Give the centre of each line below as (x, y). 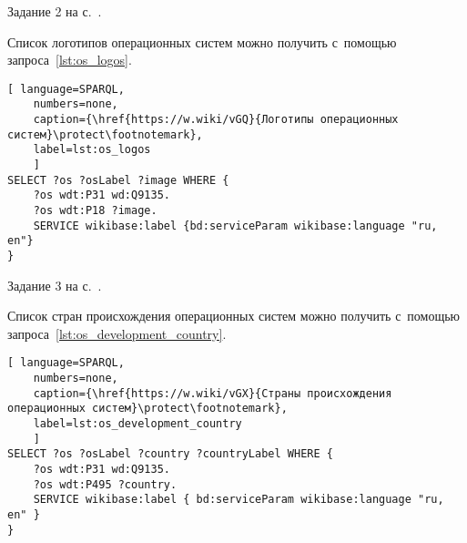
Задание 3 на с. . (55, 285)
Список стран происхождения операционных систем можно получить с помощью (234, 316)
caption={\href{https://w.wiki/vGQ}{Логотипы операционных (216, 120)
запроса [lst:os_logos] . (70, 60)
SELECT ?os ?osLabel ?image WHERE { (118, 180)
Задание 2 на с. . (55, 11)
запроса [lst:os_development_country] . (117, 333)
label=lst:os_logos (92, 150)
